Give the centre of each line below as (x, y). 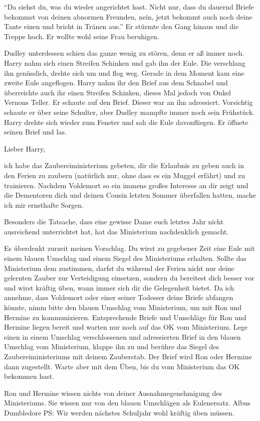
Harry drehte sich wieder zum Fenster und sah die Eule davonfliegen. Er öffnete (126, 122)
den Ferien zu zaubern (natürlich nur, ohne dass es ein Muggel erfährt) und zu (124, 175)
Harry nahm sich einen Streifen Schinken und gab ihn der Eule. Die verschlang (125, 62)
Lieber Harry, (25, 148)
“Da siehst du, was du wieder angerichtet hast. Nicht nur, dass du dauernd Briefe (129, 7)
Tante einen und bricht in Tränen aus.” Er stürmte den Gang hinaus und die (121, 26)
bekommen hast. (29, 376)
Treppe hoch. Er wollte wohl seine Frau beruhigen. (82, 36)
